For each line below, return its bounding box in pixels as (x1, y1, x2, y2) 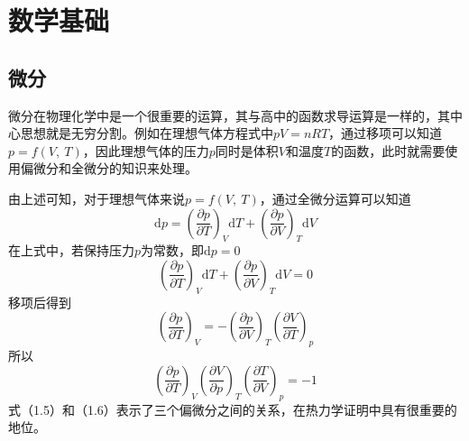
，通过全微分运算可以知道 (259, 188, 411, 207)
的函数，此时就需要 (331, 141, 446, 160)
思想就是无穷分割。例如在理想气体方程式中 (20, 124, 273, 142)
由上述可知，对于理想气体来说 (8, 188, 185, 207)
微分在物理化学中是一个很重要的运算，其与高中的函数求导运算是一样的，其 (8, 106, 450, 124)
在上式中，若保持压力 (8, 241, 134, 260)
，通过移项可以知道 (328, 124, 443, 142)
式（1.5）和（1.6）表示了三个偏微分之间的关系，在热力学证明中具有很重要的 (8, 400, 457, 418)
